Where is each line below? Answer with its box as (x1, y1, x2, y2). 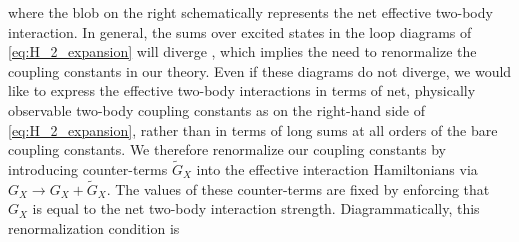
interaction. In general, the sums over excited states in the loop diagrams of (8, 21, 472, 42)
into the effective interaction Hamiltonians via (196, 158, 478, 179)
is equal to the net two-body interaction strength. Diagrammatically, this (32, 198, 480, 219)
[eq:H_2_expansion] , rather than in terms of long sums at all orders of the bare (8, 119, 498, 140)
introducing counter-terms (8, 158, 168, 179)
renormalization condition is (8, 217, 180, 238)
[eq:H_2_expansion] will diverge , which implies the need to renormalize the (8, 41, 477, 62)
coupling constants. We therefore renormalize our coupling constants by (8, 139, 447, 160)
